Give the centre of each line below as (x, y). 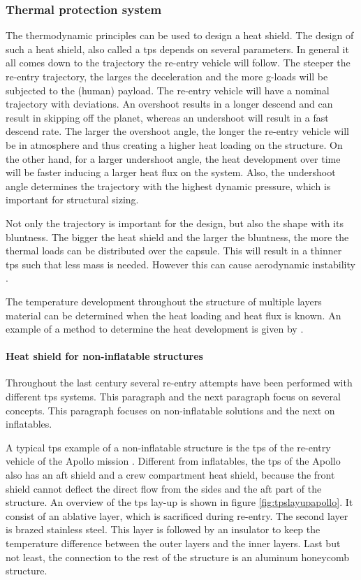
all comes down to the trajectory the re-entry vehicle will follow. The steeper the (178, 63)
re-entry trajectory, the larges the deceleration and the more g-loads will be (167, 76)
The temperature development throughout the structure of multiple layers (164, 301)
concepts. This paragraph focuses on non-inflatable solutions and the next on (170, 410)
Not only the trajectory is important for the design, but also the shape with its (175, 223)
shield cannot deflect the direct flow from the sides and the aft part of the (164, 488)
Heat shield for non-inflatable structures (104, 356)
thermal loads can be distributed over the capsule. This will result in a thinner (174, 251)
